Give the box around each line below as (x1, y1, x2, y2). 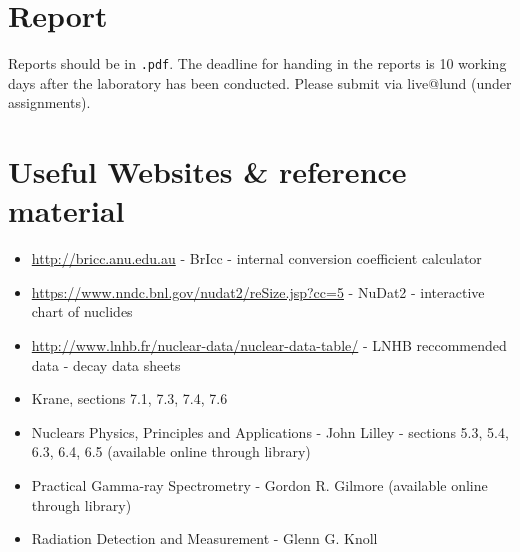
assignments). (8, 92, 91, 113)
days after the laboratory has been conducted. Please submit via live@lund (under (8, 72, 512, 93)
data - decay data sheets (31, 354, 181, 375)
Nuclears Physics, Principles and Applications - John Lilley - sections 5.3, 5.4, (31, 421, 509, 442)
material (8, 190, 125, 231)
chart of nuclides (31, 301, 133, 322)
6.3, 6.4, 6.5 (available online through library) (31, 441, 311, 462)
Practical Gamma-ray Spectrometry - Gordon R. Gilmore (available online (31, 475, 488, 496)
